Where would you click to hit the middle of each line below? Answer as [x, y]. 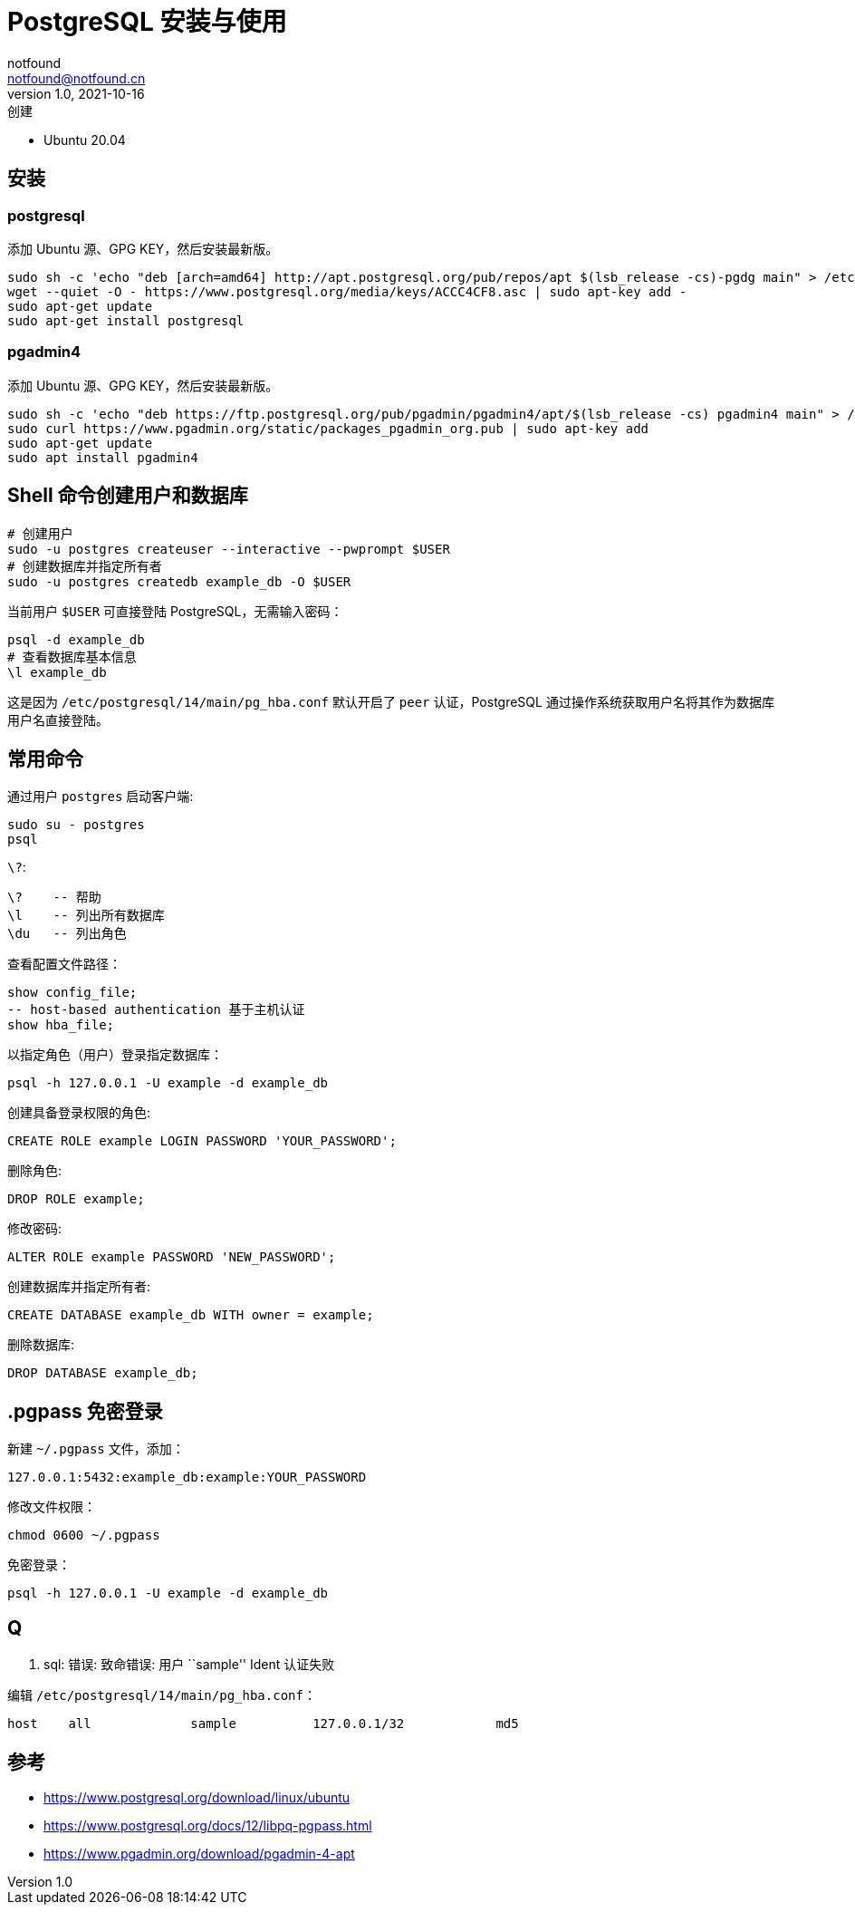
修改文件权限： [52, 1507]
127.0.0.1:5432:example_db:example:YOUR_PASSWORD [187, 1477]
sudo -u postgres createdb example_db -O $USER [179, 581]
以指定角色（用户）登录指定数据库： [115, 1055]
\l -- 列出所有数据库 [86, 916]
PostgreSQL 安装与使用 [147, 22]
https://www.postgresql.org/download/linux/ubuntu [197, 1797]
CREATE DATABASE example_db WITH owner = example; [191, 1315]
